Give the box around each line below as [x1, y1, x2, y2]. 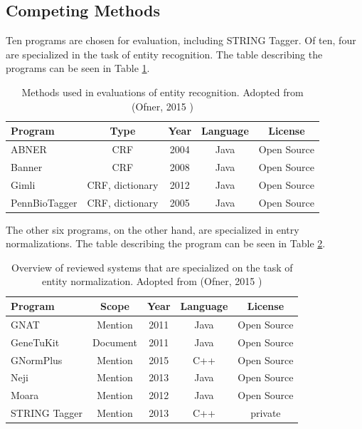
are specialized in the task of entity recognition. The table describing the [6, 46, 323, 61]
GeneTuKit [11, 334, 60, 349]
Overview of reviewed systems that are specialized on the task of [11, 259, 293, 274]
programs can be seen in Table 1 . [6, 61, 150, 76]
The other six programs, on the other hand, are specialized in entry [6, 222, 299, 237]
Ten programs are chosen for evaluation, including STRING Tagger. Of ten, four [6, 33, 356, 48]
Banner [11, 159, 43, 174]
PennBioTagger [11, 195, 78, 210]
